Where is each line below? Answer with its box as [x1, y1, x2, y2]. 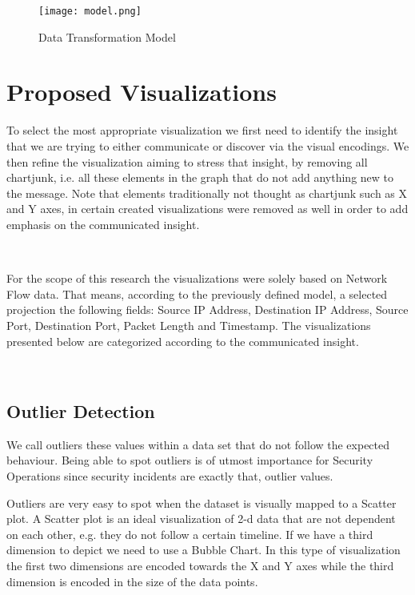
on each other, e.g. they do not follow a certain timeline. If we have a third [6, 525, 373, 542]
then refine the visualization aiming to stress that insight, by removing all [6, 153, 368, 170]
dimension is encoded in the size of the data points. [6, 573, 258, 589]
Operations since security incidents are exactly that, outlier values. [6, 468, 333, 484]
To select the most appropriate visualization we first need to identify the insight [6, 122, 398, 139]
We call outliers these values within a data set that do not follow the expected [6, 436, 390, 452]
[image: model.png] [38, 6, 142, 17]
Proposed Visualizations [6, 75, 277, 108]
